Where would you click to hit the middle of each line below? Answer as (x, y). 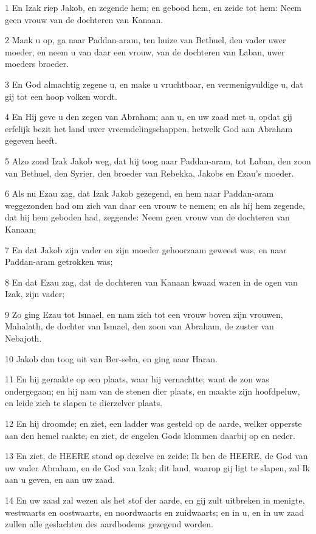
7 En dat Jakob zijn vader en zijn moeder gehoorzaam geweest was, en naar (146, 249)
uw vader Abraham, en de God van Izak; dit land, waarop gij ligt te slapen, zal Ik (157, 467)
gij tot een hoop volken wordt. (61, 96)
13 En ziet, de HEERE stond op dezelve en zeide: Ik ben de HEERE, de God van (156, 456)
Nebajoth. (23, 338)
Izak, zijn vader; (35, 294)
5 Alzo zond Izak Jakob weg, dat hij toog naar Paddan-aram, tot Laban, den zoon (158, 160)
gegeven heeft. (31, 140)
